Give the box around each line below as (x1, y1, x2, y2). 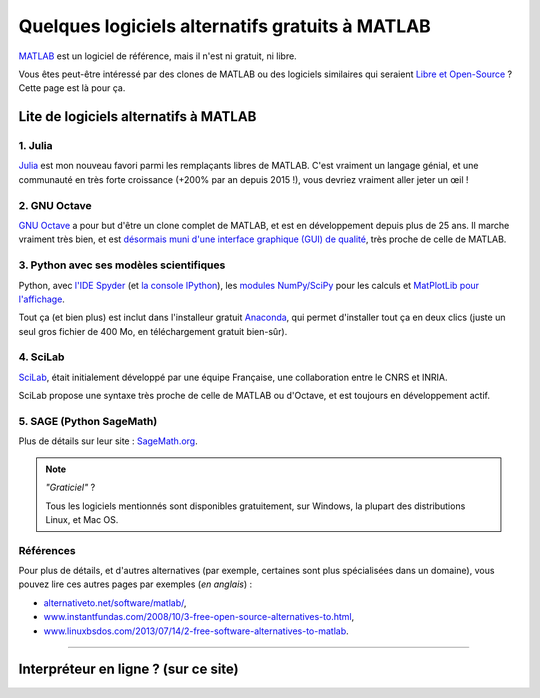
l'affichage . (18, 293, 65, 305)
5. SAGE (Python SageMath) (18, 415, 158, 429)
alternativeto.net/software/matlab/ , (43, 596, 187, 609)
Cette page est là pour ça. (18, 82, 126, 94)
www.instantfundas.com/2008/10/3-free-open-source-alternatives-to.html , (43, 611, 355, 623)
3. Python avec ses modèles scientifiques (18, 258, 226, 272)
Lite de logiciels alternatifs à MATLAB (18, 108, 257, 125)
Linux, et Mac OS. (45, 513, 119, 525)
